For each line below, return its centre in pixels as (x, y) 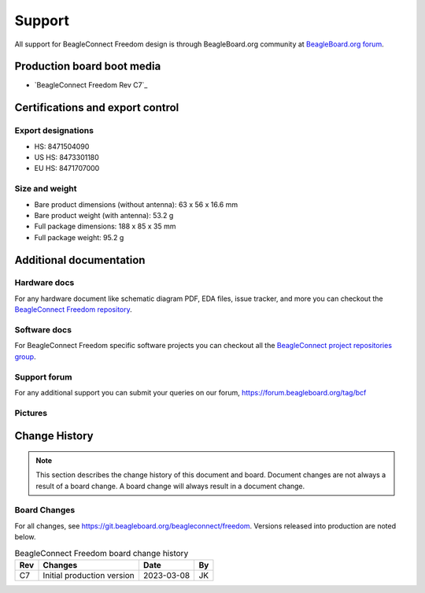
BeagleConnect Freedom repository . (74, 309)
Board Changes (45, 510)
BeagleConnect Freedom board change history (102, 553)
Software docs (43, 330)
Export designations (54, 131)
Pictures (31, 413)
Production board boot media (88, 67)
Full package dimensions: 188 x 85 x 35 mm (105, 226)
